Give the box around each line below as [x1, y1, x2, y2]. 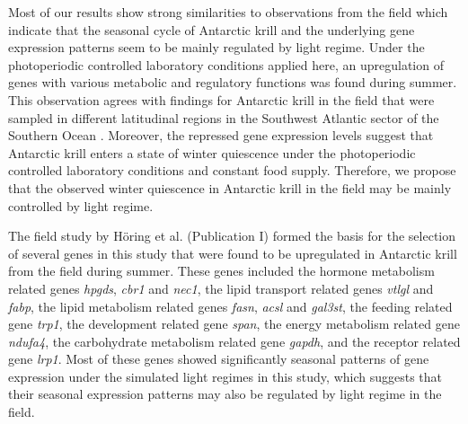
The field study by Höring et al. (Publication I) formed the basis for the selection [8, 226, 456, 245]
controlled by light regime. [8, 196, 154, 215]
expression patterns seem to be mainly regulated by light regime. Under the [8, 38, 425, 57]
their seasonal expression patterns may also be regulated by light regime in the [8, 384, 442, 403]
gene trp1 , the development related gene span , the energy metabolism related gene [8, 314, 460, 333]
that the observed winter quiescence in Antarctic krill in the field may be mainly [8, 178, 452, 197]
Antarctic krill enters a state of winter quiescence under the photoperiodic [8, 143, 416, 162]
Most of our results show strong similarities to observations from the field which [8, 3, 448, 21]
